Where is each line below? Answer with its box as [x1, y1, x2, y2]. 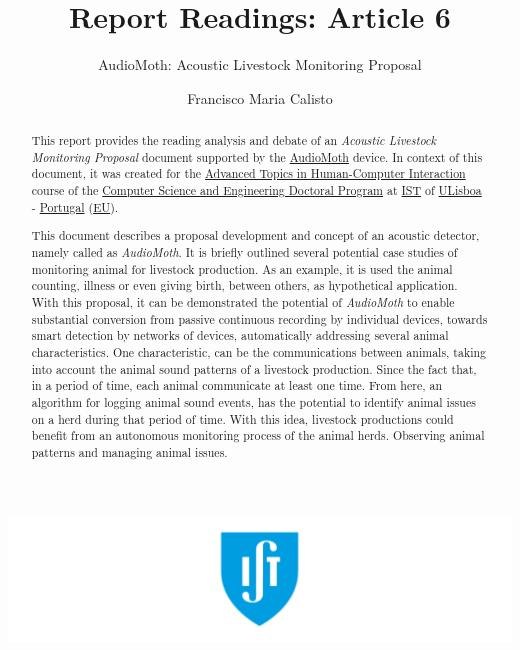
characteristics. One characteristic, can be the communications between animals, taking [31, 343, 487, 360]
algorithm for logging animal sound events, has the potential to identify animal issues [31, 393, 476, 410]
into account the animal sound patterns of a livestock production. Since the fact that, [31, 360, 477, 377]
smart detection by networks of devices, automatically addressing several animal [31, 327, 449, 344]
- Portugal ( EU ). [31, 198, 119, 215]
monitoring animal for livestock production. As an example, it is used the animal [31, 260, 453, 277]
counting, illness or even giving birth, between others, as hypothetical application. [31, 277, 458, 294]
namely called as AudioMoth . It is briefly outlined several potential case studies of [31, 243, 458, 260]
